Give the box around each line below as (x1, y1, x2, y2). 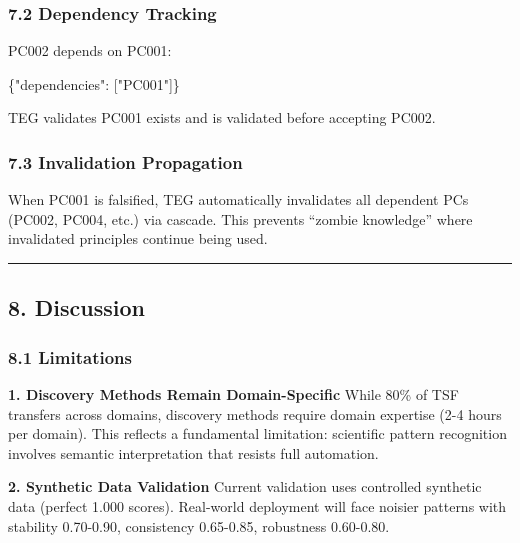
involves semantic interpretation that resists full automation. (8, 442, 379, 463)
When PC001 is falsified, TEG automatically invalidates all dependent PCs (8, 189, 469, 210)
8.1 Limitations (8, 344, 133, 369)
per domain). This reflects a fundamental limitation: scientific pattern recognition (8, 423, 507, 444)
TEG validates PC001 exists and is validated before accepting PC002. (8, 107, 436, 128)
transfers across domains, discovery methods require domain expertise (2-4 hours (8, 403, 502, 424)
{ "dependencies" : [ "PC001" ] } (8, 73, 180, 94)
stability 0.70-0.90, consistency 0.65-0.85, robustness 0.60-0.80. (8, 515, 390, 536)
